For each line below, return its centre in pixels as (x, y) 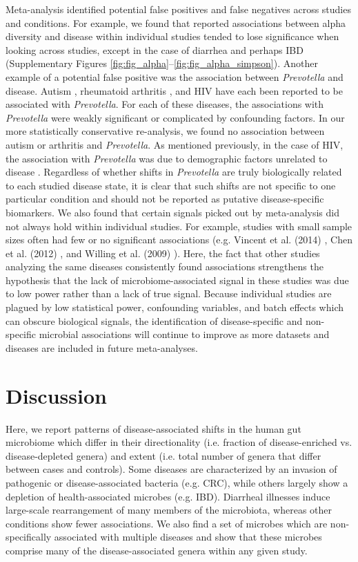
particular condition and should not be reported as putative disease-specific (165, 199)
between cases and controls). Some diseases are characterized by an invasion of (171, 469)
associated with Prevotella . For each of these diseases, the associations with (165, 104)
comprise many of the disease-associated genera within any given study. (157, 550)
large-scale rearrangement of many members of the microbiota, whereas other (169, 510)
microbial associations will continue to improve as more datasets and (184, 334)
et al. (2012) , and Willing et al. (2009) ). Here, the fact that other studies (163, 253)
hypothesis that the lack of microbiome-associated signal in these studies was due (177, 280)
